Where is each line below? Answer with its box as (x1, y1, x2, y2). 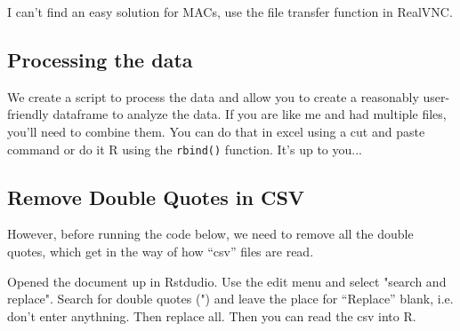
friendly (7, 105, 49, 123)
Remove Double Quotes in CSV (7, 183, 305, 210)
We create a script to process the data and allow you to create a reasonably (7, 87, 419, 106)
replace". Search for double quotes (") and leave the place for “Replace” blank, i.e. (7, 289, 454, 308)
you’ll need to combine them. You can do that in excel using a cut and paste (7, 122, 425, 140)
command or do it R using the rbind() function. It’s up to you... (7, 139, 362, 158)
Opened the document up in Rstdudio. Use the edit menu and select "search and (7, 272, 447, 290)
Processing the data (7, 45, 193, 73)
